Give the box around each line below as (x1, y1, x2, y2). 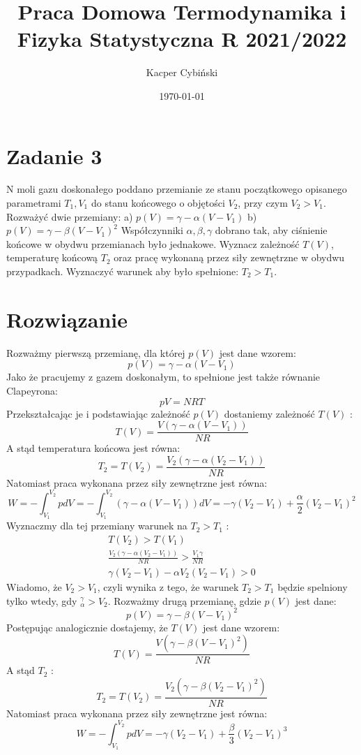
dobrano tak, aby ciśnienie (215, 223, 328, 237)
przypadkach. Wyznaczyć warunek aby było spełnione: (6, 264, 239, 278)
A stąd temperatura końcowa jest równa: (6, 441, 180, 455)
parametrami (6, 196, 61, 210)
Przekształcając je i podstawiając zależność (6, 406, 190, 420)
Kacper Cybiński (146, 65, 218, 80)
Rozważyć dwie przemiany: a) (6, 209, 133, 223)
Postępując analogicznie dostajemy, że (6, 620, 168, 634)
